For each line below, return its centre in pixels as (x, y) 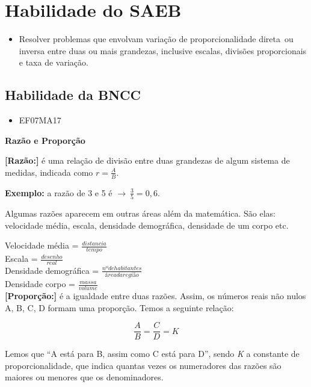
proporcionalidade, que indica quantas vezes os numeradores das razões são (143, 365)
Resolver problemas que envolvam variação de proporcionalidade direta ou (156, 39)
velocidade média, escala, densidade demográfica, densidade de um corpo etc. (147, 225)
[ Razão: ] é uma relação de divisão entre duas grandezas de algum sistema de (147, 160)
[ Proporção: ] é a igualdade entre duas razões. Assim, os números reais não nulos (155, 296)
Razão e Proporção (45, 140)
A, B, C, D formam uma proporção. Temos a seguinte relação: (119, 307)
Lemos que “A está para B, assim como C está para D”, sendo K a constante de (152, 354)
